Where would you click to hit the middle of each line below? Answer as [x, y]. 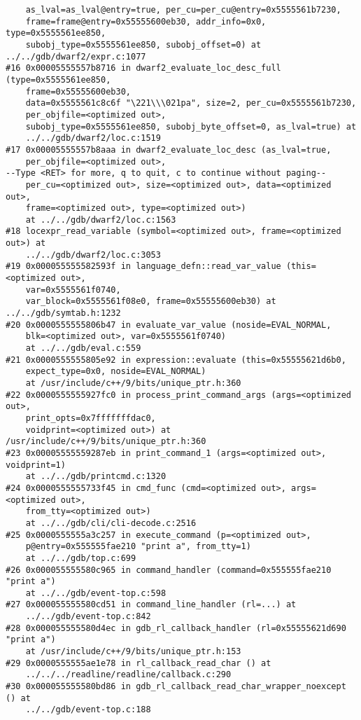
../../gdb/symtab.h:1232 [63, 313]
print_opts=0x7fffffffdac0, [91, 418]
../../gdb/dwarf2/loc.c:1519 [93, 138]
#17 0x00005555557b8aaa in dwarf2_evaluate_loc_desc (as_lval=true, [169, 150]
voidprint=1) [36, 465]
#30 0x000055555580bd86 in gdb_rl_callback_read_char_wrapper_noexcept [176, 687]
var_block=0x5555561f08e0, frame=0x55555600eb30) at [151, 302]
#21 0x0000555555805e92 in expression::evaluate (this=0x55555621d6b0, [176, 360]
